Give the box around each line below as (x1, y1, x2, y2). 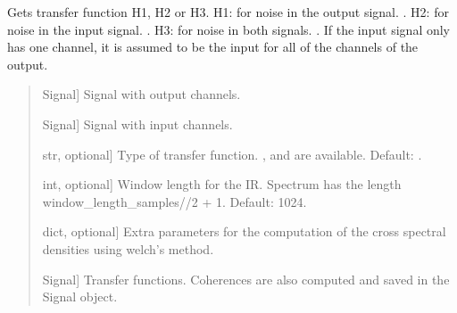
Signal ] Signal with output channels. (42, 85, 241, 103)
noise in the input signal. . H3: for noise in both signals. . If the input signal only (7, 20, 451, 38)
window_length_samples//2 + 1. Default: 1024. (42, 192, 307, 210)
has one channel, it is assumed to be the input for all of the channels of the (7, 37, 419, 56)
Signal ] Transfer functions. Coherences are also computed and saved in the (42, 269, 450, 288)
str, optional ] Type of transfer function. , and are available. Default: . (42, 144, 422, 163)
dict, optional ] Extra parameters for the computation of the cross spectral (42, 222, 446, 241)
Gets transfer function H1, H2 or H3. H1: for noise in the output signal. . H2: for (7, 3, 449, 21)
